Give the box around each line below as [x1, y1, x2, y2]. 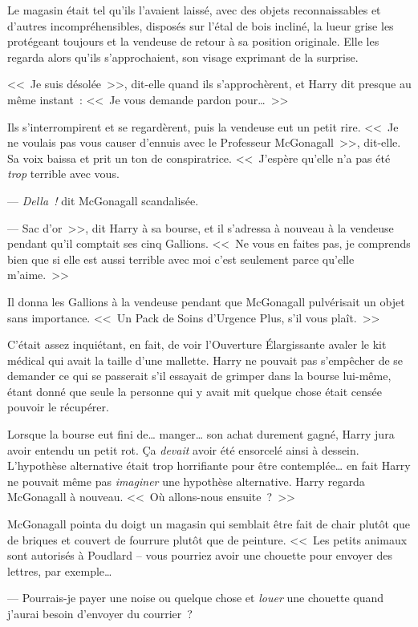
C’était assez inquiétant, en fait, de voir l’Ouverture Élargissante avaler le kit [7, 336, 387, 353]
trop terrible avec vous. [7, 165, 120, 182]
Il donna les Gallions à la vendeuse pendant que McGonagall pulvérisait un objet [7, 293, 405, 309]
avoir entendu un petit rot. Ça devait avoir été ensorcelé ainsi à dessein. [7, 441, 359, 458]
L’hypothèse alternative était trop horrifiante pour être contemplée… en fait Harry [7, 457, 411, 474]
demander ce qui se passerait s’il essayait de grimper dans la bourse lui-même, [7, 367, 392, 384]
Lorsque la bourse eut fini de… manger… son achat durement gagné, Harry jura [7, 426, 395, 443]
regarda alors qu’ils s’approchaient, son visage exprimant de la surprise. [7, 48, 359, 65]
